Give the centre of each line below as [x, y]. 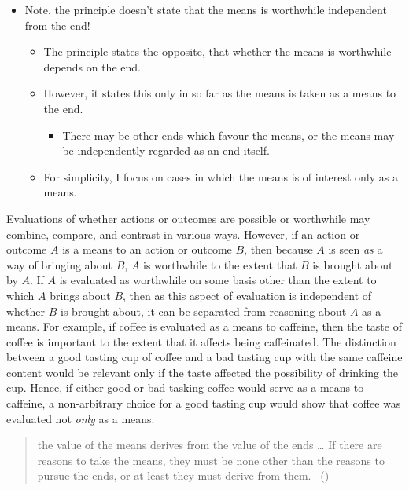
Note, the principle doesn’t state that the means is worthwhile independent [206, 9]
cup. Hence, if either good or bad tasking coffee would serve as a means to [185, 388]
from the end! [57, 25]
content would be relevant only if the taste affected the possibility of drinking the [203, 372]
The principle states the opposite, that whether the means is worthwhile [217, 51]
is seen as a [356, 249]
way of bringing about [60, 264]
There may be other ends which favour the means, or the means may [228, 135]
